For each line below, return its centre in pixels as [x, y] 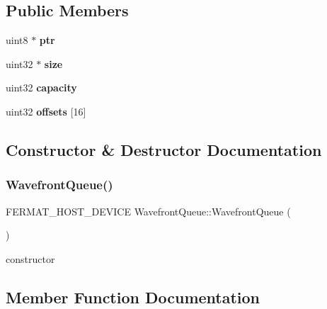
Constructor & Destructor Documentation [164, 149]
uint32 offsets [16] [46, 111]
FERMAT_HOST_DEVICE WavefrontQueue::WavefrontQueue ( [148, 211]
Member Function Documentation [133, 297]
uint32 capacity [41, 88]
